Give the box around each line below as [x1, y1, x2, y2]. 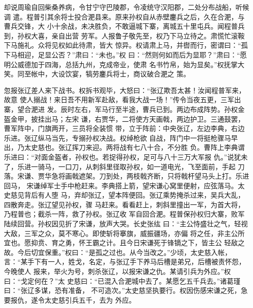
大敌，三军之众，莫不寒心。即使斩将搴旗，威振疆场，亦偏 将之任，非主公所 [4, 228, 245, 238]
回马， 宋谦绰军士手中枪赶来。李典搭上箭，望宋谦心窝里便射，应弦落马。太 [4, 180, 245, 190]
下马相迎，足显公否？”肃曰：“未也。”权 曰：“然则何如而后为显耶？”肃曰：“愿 [4, 49, 247, 59]
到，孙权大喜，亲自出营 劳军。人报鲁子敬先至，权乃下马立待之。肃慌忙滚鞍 [4, 30, 245, 40]
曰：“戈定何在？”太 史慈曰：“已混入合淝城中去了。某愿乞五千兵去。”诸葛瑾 [4, 275, 241, 286]
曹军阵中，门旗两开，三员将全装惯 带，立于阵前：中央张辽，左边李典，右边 [4, 123, 245, 133]
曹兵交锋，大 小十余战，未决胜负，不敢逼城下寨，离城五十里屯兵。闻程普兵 [4, 21, 245, 31]
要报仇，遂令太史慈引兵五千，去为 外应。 [4, 294, 136, 305]
